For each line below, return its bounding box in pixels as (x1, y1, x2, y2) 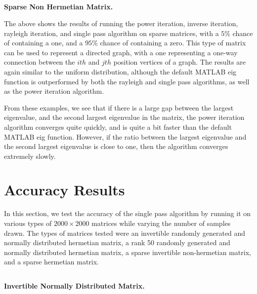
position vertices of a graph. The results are (113, 57, 246, 67)
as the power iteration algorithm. (4, 86, 104, 96)
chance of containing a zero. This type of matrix (100, 37, 246, 48)
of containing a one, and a (4, 37, 83, 48)
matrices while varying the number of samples (91, 218, 231, 228)
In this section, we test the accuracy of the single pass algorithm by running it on (4, 208, 251, 219)
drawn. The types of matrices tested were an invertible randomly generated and (4, 227, 246, 238)
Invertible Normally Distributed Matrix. (4, 281, 145, 291)
